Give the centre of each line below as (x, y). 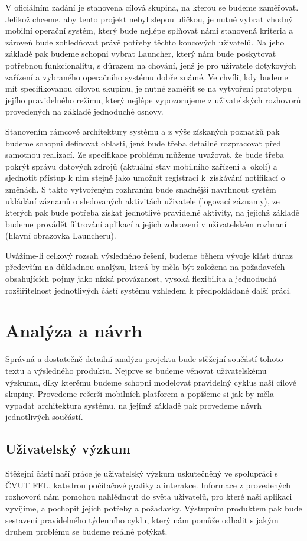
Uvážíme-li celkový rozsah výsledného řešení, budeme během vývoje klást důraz (149, 255)
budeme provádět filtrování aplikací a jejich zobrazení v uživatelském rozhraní (146, 224)
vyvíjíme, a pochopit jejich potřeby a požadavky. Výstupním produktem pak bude (154, 508)
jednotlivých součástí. (44, 417)
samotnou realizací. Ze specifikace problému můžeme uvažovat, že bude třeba (145, 154)
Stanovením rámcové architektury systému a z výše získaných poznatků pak (143, 131)
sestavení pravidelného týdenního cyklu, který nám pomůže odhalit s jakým (142, 519)
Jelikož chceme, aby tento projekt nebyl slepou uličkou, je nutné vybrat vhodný (149, 19)
